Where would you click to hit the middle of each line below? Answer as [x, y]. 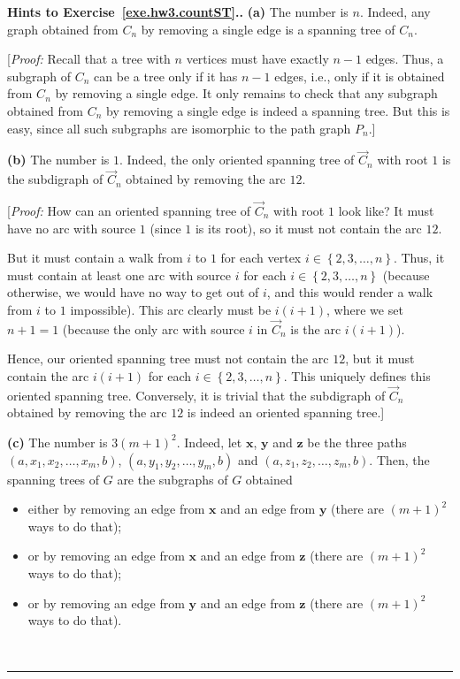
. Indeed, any [395, 11]
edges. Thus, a [405, 59]
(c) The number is [57, 442]
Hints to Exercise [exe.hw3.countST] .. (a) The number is [178, 11]
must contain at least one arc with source [119, 275]
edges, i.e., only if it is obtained [360, 76]
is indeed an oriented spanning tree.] [286, 412]
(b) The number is [58, 160]
